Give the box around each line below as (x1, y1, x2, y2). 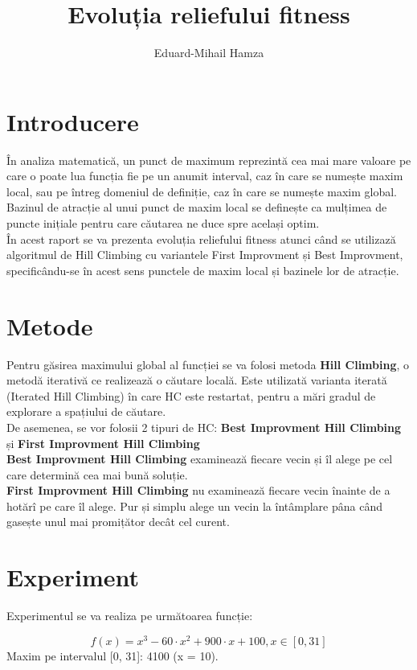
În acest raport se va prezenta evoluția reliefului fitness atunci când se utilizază (6, 230, 396, 247)
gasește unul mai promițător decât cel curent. (6, 513, 230, 530)
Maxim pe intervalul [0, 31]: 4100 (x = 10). (6, 647, 219, 664)
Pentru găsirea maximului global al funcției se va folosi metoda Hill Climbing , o (6, 356, 410, 372)
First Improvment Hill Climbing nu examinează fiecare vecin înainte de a (6, 482, 390, 499)
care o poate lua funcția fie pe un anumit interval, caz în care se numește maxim (6, 167, 403, 184)
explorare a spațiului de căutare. (6, 403, 166, 420)
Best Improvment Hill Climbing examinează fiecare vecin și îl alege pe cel (6, 450, 393, 467)
